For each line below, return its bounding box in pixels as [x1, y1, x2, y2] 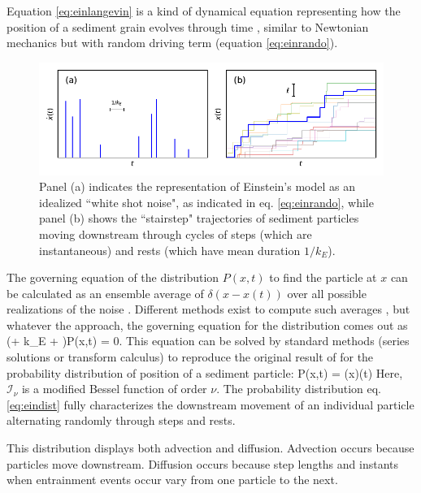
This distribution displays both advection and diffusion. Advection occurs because [7, 439, 414, 456]
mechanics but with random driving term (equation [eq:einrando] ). [7, 34, 338, 51]
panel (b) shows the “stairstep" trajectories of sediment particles [39, 210, 359, 227]
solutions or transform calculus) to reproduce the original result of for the [7, 348, 374, 365]
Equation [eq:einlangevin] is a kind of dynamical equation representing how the [7, 2, 401, 19]
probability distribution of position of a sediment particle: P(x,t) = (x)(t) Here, [7, 364, 403, 381]
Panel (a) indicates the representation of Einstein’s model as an [39, 178, 355, 195]
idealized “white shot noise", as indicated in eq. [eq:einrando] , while [39, 193, 374, 210]
